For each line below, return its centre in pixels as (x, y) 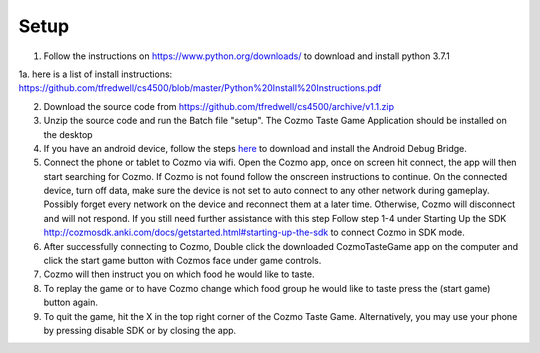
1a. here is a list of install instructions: (95, 74)
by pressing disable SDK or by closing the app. (140, 330)
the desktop (68, 134)
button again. (71, 302)
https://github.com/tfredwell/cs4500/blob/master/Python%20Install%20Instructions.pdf (200, 88)
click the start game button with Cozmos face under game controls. (182, 261)
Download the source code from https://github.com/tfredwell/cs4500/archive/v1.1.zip (219, 106)
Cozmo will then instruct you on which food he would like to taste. (179, 274)
